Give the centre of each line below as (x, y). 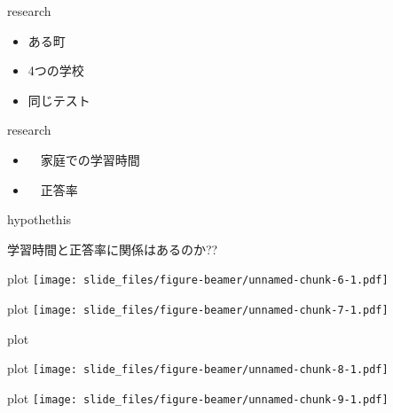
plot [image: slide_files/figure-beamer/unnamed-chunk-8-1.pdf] (198, 368)
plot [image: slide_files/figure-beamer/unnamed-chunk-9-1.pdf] (198, 397)
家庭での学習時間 (90, 159)
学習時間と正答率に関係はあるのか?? (113, 249)
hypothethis (39, 219)
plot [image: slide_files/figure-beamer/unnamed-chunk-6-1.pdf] (198, 279)
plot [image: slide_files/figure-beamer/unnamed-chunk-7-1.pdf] (198, 308)
